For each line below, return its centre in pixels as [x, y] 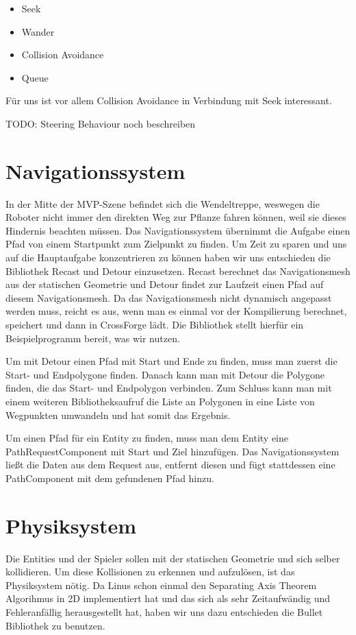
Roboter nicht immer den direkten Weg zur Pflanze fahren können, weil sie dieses [176, 217]
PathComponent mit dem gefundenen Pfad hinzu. [110, 478]
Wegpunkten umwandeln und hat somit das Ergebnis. [118, 415]
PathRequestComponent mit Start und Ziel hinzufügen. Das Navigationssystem [173, 451]
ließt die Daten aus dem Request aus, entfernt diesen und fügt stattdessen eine [170, 465]
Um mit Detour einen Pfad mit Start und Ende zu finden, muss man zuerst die [171, 361]
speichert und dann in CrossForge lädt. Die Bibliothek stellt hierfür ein [155, 325]
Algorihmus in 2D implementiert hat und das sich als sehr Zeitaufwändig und [168, 598]
